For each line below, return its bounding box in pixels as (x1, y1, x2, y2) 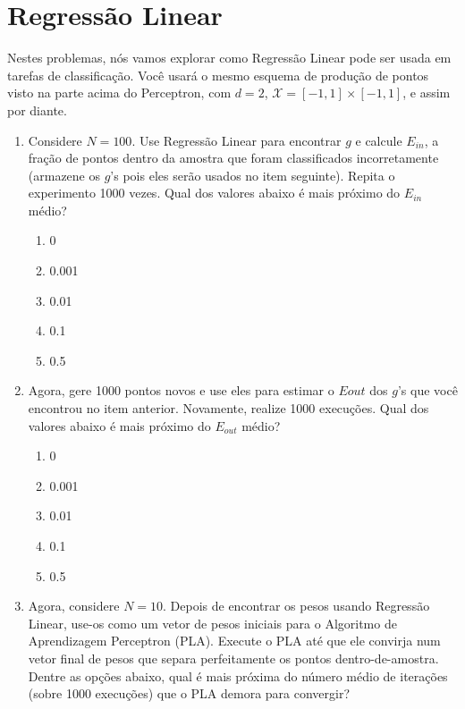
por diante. (7, 100, 67, 119)
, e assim (402, 83, 451, 102)
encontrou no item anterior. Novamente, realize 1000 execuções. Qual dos (28, 399, 429, 418)
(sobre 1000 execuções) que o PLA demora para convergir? (28, 684, 351, 703)
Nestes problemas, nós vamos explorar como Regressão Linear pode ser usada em (7, 48, 452, 67)
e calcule (355, 131, 402, 149)
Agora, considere (28, 596, 120, 615)
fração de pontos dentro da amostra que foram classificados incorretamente (28, 148, 439, 167)
